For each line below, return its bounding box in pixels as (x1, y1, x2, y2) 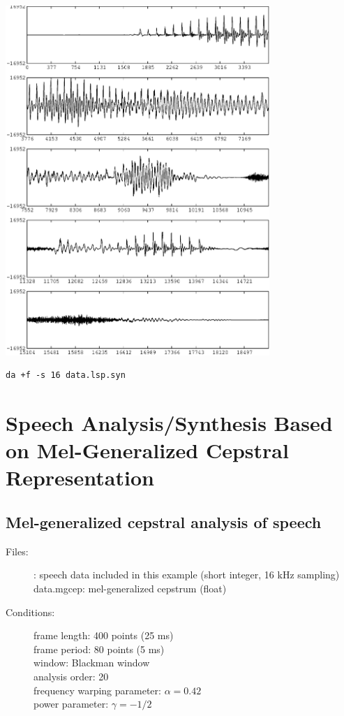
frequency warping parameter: (33, 682, 161, 697)
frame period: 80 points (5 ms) (33, 641, 165, 656)
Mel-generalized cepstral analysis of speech (6, 511, 322, 532)
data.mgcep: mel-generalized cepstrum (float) (33, 580, 227, 595)
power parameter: (33, 696, 109, 711)
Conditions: (6, 604, 55, 619)
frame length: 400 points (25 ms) (33, 628, 174, 643)
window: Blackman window (33, 655, 150, 670)
